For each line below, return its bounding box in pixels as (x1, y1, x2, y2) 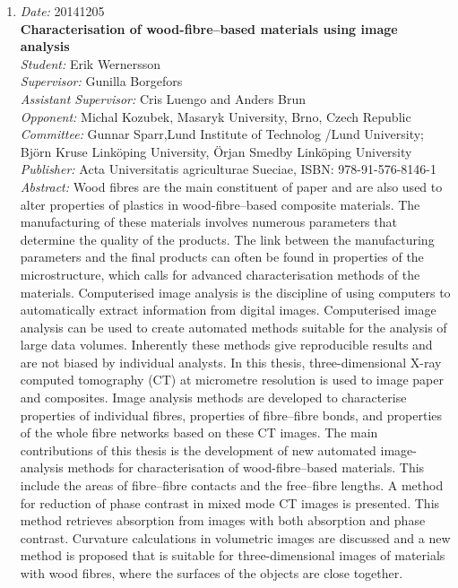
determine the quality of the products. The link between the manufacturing (20, 229, 435, 248)
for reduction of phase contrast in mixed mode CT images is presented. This (20, 493, 440, 512)
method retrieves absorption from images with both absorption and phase (20, 511, 426, 530)
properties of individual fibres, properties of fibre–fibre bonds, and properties (20, 405, 443, 424)
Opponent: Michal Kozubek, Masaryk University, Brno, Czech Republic (20, 107, 411, 125)
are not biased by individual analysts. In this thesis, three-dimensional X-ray (20, 352, 442, 371)
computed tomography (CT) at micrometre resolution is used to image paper (20, 370, 444, 389)
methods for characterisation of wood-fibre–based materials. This (67, 458, 425, 477)
